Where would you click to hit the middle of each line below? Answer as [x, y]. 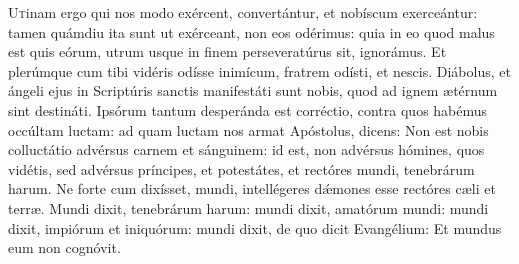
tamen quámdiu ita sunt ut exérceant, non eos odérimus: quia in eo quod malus [251, 31]
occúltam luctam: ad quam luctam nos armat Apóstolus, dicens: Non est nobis [248, 129]
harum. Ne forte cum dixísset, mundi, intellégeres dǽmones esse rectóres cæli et [252, 188]
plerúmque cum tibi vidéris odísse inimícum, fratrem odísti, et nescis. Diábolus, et [259, 70]
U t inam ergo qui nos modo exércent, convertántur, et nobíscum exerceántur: [243, 12]
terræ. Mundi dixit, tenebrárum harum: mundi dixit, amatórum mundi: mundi [248, 207]
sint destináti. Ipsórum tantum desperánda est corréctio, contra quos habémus [248, 109]
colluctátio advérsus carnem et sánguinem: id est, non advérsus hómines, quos [246, 149]
